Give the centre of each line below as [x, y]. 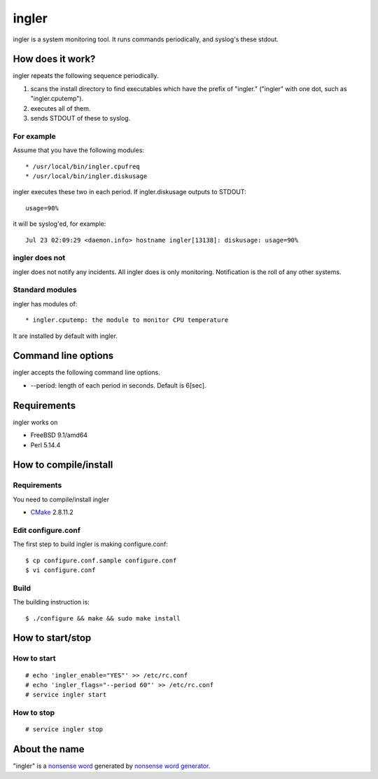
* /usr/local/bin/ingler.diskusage [86, 176]
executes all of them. [61, 108]
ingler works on [35, 422]
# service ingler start [66, 695]
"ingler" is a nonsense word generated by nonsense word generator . [112, 766]
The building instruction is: [51, 602]
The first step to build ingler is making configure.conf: [90, 544]
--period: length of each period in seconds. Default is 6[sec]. [118, 385]
